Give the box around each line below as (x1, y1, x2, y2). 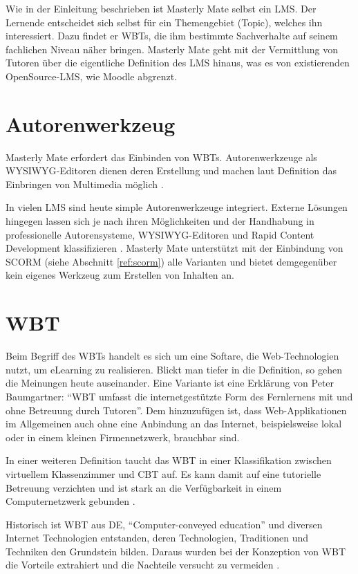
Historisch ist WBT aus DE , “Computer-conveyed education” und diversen (6, 517, 323, 531)
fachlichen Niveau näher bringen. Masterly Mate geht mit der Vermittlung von (6, 41, 338, 56)
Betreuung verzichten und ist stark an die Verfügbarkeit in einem (6, 480, 282, 494)
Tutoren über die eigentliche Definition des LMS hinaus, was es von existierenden (6, 55, 350, 70)
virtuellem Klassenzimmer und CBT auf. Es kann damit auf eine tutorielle (6, 466, 321, 481)
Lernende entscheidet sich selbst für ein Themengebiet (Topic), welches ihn (6, 15, 323, 29)
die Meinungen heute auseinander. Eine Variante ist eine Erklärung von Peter (6, 376, 335, 390)
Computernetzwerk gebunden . (6, 494, 135, 508)
